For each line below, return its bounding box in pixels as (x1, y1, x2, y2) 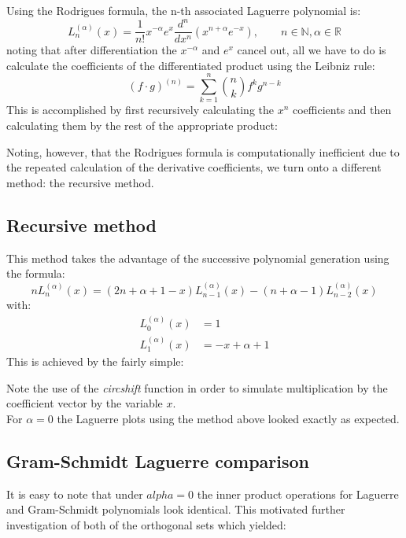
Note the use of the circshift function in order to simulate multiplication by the (6, 379, 388, 396)
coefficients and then (293, 101, 392, 118)
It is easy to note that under (6, 485, 143, 502)
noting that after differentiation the (6, 42, 177, 58)
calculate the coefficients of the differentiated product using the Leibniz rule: (6, 57, 375, 73)
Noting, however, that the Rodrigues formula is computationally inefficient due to (6, 143, 400, 160)
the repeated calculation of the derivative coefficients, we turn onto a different (6, 159, 382, 175)
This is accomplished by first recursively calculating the (6, 101, 274, 118)
